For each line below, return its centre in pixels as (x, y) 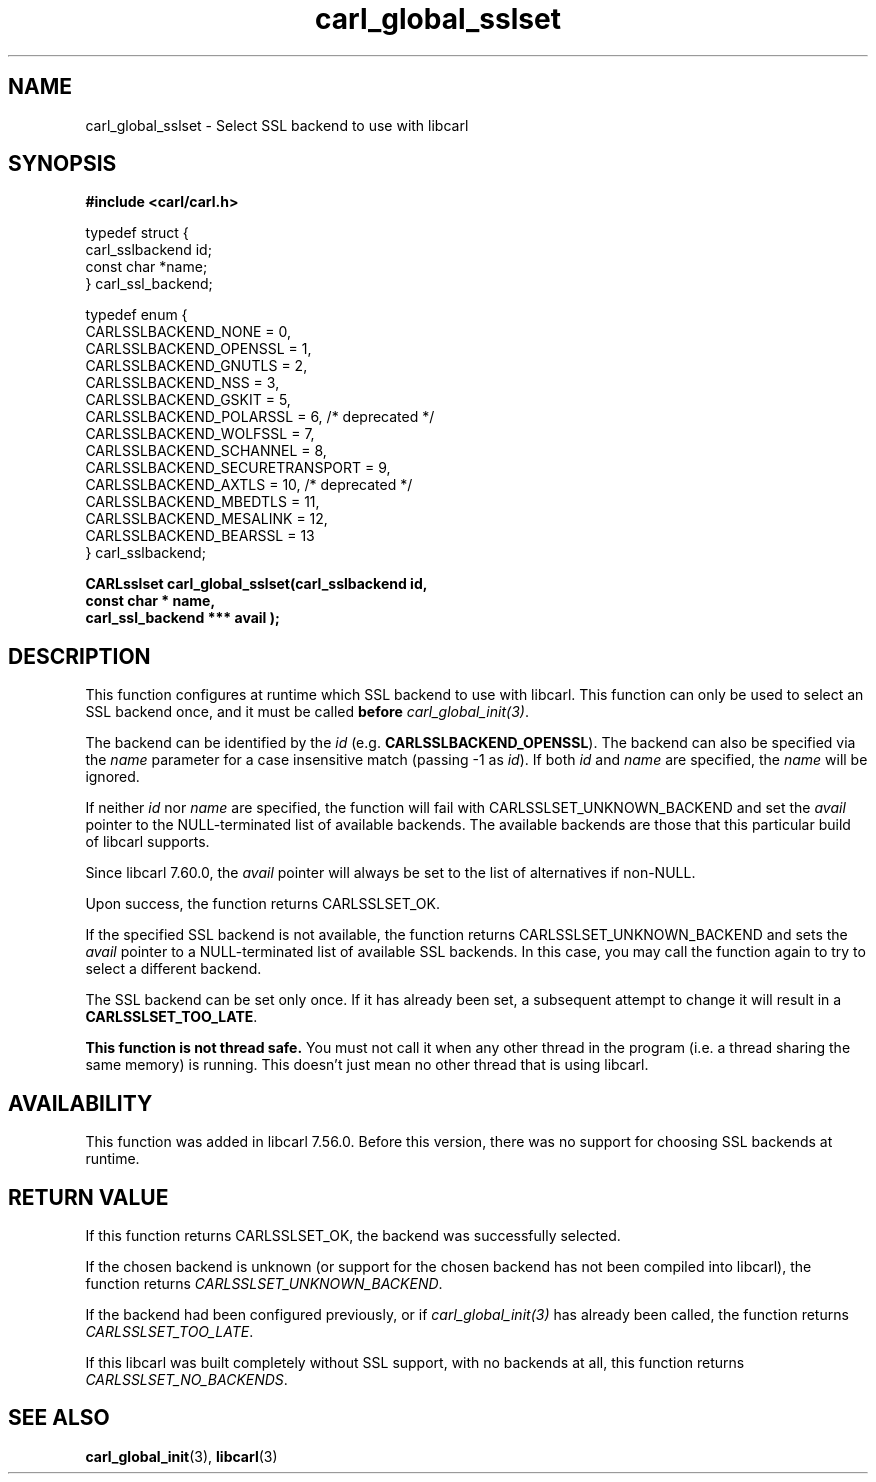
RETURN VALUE (88, 1197)
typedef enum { (136, 315)
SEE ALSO (59, 1418)
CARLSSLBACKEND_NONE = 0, (188, 332)
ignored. (112, 777)
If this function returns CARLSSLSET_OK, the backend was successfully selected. (353, 1235)
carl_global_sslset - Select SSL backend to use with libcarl (277, 125)
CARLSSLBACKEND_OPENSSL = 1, (198, 349)
